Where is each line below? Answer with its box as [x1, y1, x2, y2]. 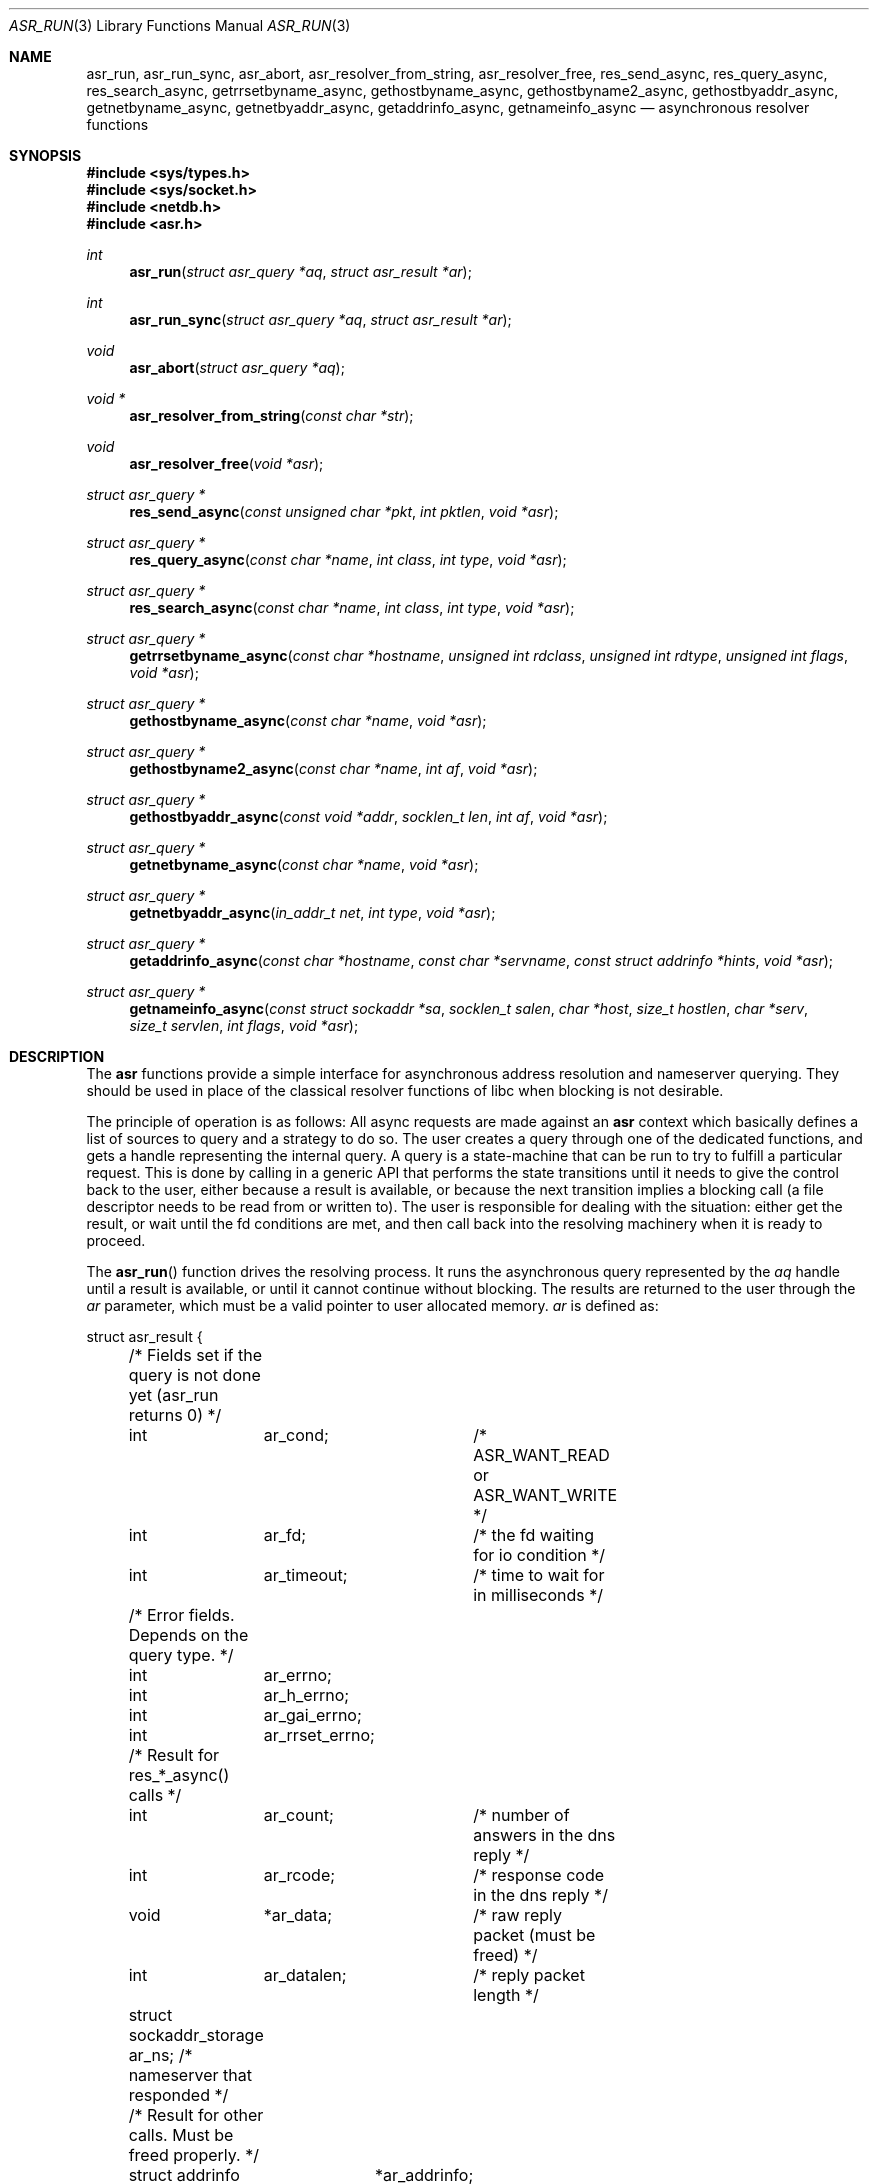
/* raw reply [473, 1905, 562, 1925]
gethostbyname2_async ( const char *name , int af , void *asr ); [129, 760, 538, 777]
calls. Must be [128, 2125, 234, 2145]
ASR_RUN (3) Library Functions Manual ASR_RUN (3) [9, 17, 351, 34]
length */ [473, 1985, 539, 2005]
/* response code [473, 1865, 605, 1885]
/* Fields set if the [128, 1345, 262, 1365]
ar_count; [263, 1805, 334, 1825]
